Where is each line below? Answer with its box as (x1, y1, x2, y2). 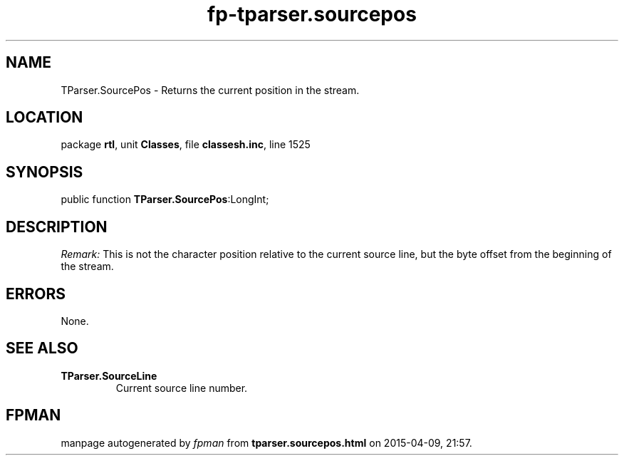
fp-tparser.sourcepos (207, 2, 417, 26)
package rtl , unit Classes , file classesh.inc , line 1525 (61, 138, 311, 151)
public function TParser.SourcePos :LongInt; (61, 193, 269, 206)
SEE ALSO (6, 339, 78, 358)
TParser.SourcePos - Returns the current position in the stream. (61, 83, 360, 96)
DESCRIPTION (6, 217, 108, 236)
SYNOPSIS (6, 162, 83, 181)
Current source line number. (115, 381, 248, 394)
